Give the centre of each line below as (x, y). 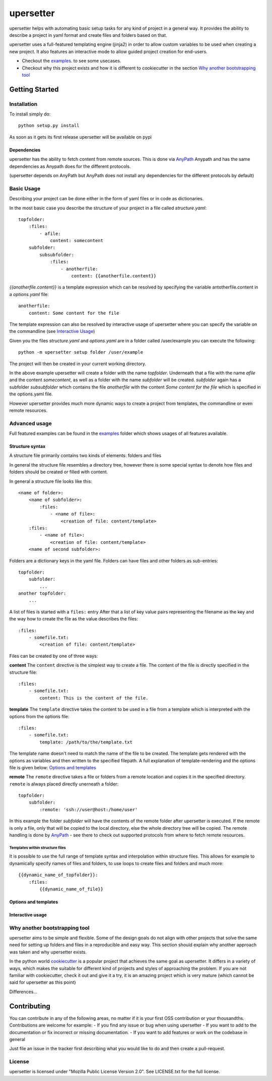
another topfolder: (42, 593)
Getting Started (34, 89)
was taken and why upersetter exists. (48, 952)
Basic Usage (25, 188)
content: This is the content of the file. (94, 698)
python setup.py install (49, 126)
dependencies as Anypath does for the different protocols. (70, 166)
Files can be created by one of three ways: (54, 656)
